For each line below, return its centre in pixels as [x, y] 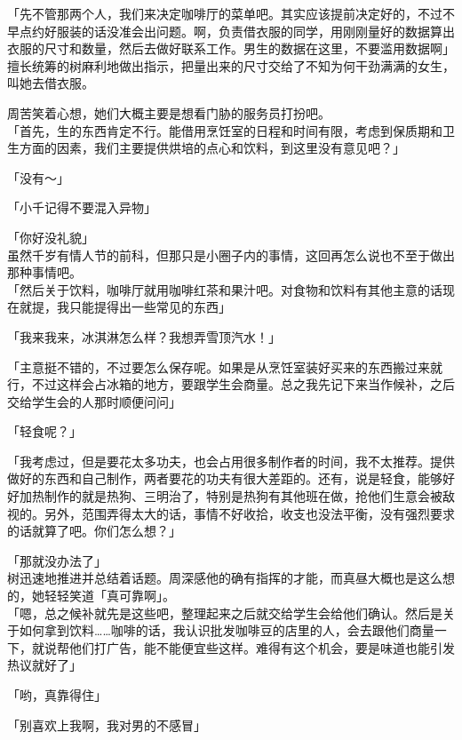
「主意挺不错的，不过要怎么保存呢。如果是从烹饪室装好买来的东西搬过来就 [225, 366]
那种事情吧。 [44, 272]
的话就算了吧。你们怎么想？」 [94, 531]
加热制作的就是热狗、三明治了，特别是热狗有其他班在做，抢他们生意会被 [231, 496]
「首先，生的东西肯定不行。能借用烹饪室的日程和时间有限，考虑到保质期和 [225, 130]
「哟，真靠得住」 [57, 695]
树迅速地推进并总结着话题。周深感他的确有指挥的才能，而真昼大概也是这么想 [231, 578]
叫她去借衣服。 [51, 83]
